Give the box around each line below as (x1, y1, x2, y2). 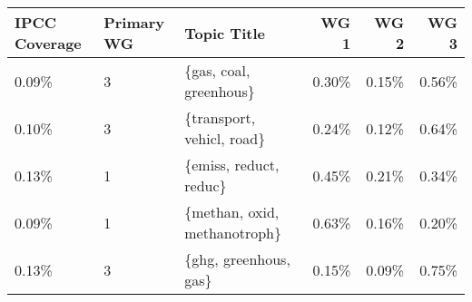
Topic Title (184, 22, 265, 44)
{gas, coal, (184, 60, 251, 81)
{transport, (184, 107, 256, 128)
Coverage (15, 33, 82, 54)
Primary (103, 12, 164, 33)
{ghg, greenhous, (184, 248, 290, 269)
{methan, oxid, (184, 201, 280, 222)
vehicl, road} (184, 128, 266, 149)
